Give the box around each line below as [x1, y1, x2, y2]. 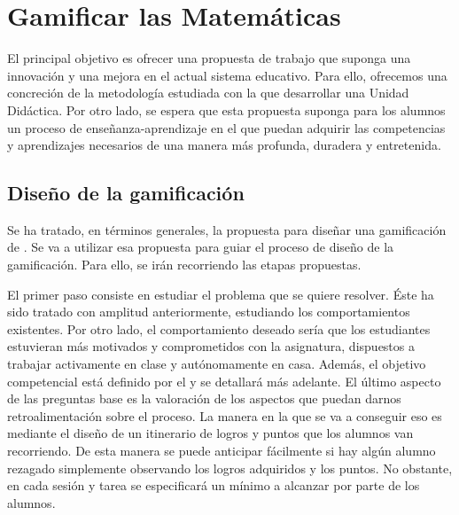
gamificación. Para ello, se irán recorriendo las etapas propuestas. [7, 255, 362, 274]
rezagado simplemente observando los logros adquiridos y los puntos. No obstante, [7, 458, 453, 477]
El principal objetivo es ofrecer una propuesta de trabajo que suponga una [7, 49, 411, 67]
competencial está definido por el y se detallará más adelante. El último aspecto [7, 371, 441, 390]
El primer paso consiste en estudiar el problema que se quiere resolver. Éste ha [7, 285, 434, 303]
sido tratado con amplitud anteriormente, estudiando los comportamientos [7, 302, 410, 321]
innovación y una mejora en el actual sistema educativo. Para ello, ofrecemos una [7, 66, 447, 84]
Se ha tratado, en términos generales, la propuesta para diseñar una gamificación [7, 220, 447, 238]
